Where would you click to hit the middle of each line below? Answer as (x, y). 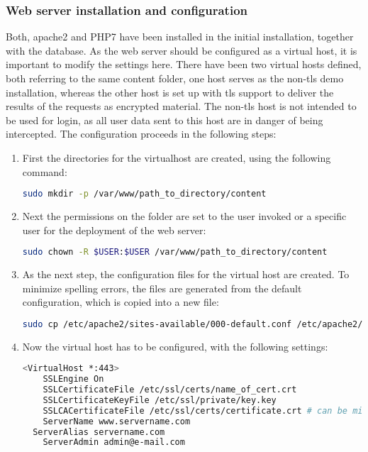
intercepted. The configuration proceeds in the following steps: (141, 134)
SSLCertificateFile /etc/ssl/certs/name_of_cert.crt (170, 390)
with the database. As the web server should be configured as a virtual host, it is (182, 50)
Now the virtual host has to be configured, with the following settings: (175, 346)
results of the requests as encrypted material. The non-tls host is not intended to (181, 106)
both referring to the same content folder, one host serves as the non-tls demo (175, 78)
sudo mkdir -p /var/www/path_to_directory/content (144, 194)
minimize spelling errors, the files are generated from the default (162, 288)
